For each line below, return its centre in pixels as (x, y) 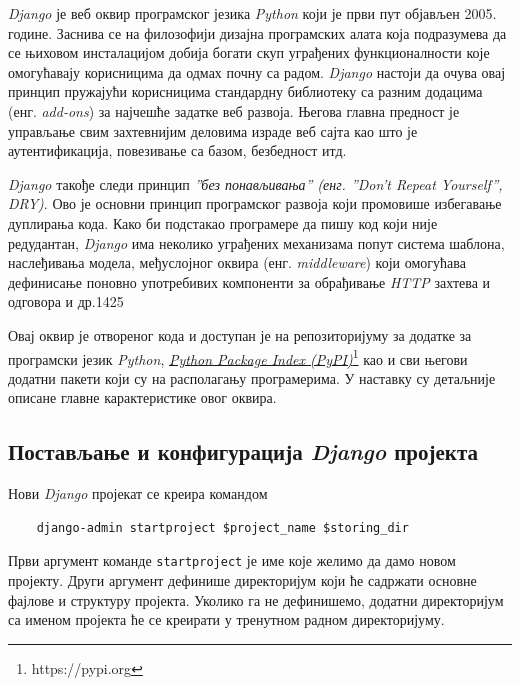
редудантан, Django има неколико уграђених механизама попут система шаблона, (256, 242)
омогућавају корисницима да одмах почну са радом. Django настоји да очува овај (257, 71)
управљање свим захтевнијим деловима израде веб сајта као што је (213, 130)
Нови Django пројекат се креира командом (138, 493)
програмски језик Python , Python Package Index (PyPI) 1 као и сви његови (238, 357)
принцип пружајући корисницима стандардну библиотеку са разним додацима (245, 91)
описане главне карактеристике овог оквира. (142, 397)
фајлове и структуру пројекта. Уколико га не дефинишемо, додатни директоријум (256, 599)
